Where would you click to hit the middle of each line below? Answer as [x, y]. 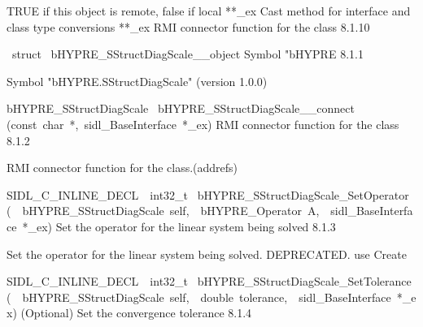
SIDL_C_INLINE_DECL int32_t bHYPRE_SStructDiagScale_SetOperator [208, 194]
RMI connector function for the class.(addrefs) [122, 168]
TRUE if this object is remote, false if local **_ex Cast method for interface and [209, 11]
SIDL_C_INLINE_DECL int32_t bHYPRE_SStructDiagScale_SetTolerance [209, 281]
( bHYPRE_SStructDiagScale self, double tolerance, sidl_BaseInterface [199, 297]
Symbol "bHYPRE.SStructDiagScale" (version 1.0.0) [137, 81]
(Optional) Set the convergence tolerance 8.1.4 [136, 313]
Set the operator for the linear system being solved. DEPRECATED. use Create [207, 254]
